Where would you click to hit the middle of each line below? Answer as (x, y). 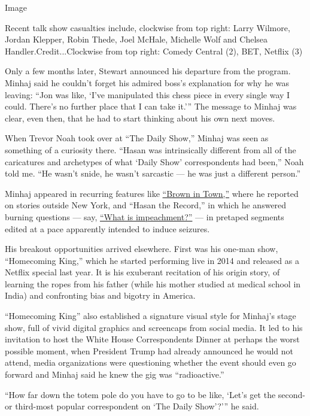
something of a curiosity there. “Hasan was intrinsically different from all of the (151, 149)
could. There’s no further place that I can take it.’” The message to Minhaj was (151, 106)
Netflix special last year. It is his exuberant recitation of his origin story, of (142, 272)
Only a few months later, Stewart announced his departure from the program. (148, 71)
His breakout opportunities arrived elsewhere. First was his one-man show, (142, 249)
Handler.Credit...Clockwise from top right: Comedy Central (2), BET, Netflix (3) (154, 51)
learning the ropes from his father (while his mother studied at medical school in (153, 283)
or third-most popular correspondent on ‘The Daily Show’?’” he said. (132, 406)
